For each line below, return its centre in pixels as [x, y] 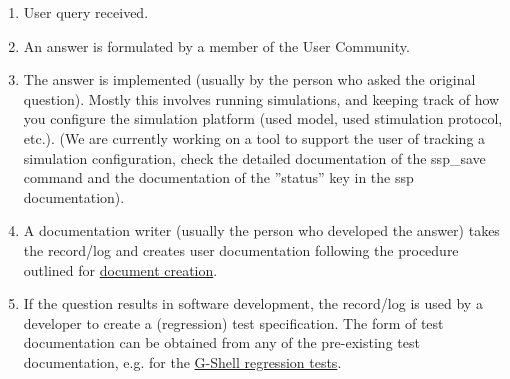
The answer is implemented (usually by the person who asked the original [249, 79]
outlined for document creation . [120, 269]
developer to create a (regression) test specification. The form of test [233, 322]
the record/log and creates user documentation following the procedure [241, 249]
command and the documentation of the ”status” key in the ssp [218, 177]
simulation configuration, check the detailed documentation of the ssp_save [254, 157]
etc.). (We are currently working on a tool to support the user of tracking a [254, 137]
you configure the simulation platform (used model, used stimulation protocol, [263, 118]
